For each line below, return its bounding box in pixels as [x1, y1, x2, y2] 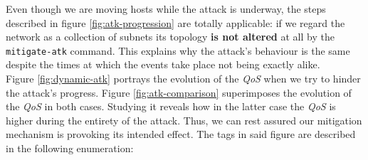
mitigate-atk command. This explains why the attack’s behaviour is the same [6, 43, 350, 58]
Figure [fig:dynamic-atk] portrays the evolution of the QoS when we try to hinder [6, 71, 361, 86]
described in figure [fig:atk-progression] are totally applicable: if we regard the [6, 15, 345, 30]
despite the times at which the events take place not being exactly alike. [6, 57, 320, 72]
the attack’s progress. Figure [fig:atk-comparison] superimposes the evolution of [6, 85, 352, 100]
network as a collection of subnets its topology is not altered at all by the [6, 29, 335, 44]
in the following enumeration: [6, 141, 134, 155]
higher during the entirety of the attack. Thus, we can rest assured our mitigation [6, 112, 362, 127]
